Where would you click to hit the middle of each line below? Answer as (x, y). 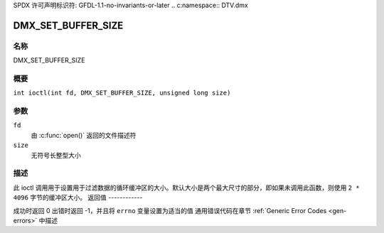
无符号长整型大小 (56, 155)
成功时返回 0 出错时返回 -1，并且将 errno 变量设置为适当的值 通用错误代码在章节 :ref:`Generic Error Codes (170, 210)
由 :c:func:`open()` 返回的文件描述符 (84, 135)
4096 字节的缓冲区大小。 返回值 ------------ (78, 197)
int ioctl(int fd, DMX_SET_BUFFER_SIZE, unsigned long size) (122, 93)
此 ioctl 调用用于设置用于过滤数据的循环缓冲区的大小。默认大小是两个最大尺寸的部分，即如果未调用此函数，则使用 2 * (186, 188)
